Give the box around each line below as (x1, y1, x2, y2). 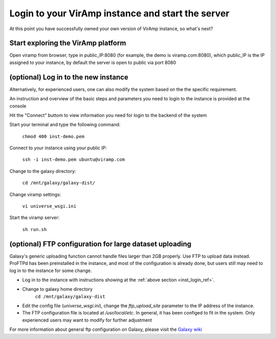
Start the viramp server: (9, 215, 60, 221)
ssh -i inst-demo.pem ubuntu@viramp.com (22, 156, 125, 163)
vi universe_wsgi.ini (22, 204, 77, 209)
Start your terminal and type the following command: (9, 122, 121, 128)
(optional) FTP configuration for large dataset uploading (9, 239, 192, 248)
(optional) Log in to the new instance (9, 73, 129, 81)
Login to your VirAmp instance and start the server (9, 8, 229, 19)
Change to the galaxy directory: (9, 168, 76, 174)
